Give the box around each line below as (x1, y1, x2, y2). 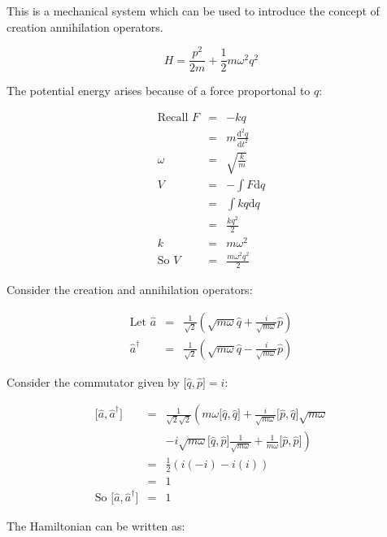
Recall (157, 111, 189, 123)
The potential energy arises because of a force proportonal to (7, 82, 311, 99)
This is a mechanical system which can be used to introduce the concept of (7, 2, 380, 19)
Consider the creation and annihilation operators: (7, 280, 253, 297)
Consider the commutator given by (7, 373, 180, 390)
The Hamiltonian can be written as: (7, 518, 185, 535)
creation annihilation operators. (7, 18, 163, 35)
